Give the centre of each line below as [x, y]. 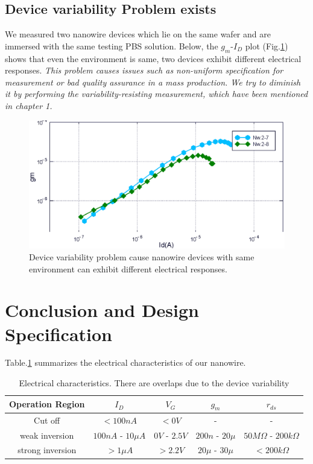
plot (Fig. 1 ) [267, 45]
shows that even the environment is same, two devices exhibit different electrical [153, 58]
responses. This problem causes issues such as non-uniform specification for [144, 70]
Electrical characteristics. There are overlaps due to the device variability [154, 383]
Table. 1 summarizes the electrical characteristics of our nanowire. [125, 362]
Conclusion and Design [102, 310]
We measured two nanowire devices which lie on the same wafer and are [138, 34]
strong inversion [47, 450]
